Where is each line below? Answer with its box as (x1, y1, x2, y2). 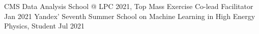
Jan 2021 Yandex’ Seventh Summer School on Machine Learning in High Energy (4, 10, 255, 21)
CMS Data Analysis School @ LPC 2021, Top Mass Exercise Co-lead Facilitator (4, 1, 253, 11)
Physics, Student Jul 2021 (4, 20, 85, 31)
